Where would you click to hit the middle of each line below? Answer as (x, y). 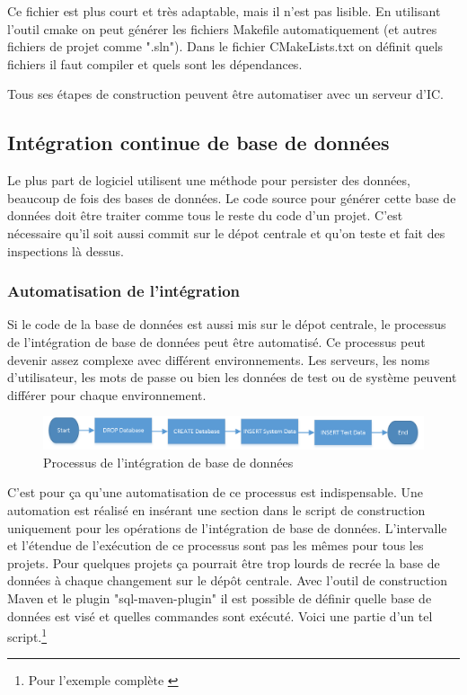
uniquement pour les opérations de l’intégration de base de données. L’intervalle (227, 527)
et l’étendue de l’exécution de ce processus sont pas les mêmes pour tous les (216, 545)
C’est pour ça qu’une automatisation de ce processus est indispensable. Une (216, 492)
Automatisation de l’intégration (124, 291)
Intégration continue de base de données (198, 143)
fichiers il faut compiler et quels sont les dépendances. (155, 63)
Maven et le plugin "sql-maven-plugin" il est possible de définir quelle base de (220, 597)
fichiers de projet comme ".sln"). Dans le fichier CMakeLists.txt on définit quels (225, 46)
